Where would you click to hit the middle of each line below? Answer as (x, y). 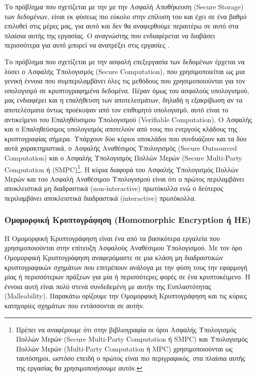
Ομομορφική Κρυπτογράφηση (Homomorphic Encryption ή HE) (128, 220)
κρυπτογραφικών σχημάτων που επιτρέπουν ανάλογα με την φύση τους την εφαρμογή (126, 267)
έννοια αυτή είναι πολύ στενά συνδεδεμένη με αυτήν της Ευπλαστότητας (108, 286)
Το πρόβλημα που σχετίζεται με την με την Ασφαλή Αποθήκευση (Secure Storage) (124, 6)
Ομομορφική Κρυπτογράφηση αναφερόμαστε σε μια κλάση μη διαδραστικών (114, 257)
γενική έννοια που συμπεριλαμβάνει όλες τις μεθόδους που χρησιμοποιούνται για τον (125, 81)
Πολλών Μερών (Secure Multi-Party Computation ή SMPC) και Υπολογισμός (132, 339)
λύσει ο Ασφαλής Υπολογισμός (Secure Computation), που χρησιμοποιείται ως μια (125, 71)
